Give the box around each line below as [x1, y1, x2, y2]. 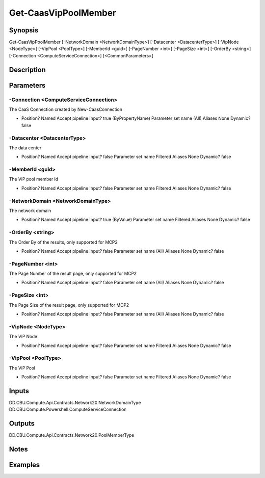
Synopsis [9, 26, 39, 34]
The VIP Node [9, 334, 38, 340]
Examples [9, 461, 40, 469]
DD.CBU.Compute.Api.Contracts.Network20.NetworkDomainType [9, 399, 141, 405]
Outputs [9, 420, 35, 428]
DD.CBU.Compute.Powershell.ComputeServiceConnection [9, 406, 127, 412]
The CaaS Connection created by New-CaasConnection [9, 106, 123, 112]
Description [9, 65, 46, 74]
